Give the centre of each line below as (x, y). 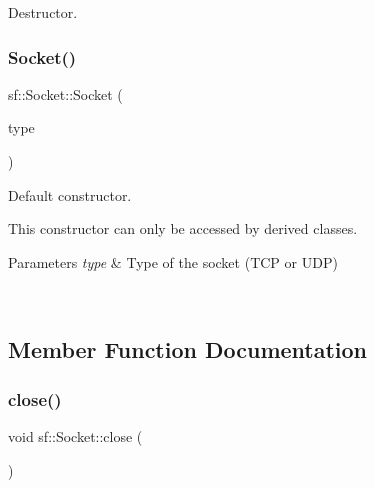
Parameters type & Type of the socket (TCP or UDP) (173, 261)
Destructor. (43, 12)
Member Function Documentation (188, 349)
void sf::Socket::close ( (75, 435)
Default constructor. (70, 194)
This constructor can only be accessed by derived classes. (183, 228)
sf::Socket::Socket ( (65, 93)
